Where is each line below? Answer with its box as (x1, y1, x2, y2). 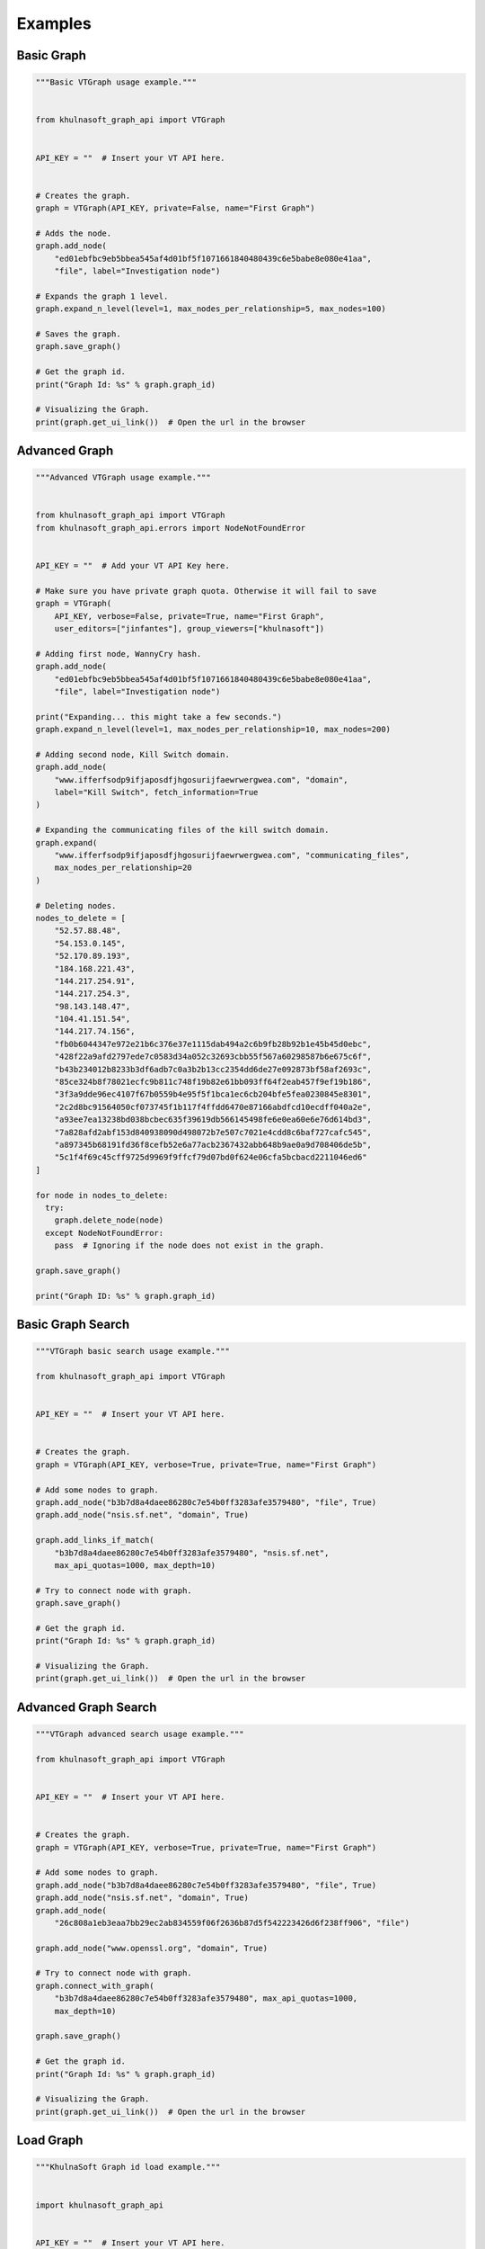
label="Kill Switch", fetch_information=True (54, 787, 259, 798)
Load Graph (16, 2133, 84, 2148)
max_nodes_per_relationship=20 (54, 863, 192, 873)
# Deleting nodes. (35, 900, 117, 910)
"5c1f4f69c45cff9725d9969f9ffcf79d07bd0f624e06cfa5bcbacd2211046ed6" (54, 1152, 367, 1162)
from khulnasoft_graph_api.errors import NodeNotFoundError (35, 523, 306, 533)
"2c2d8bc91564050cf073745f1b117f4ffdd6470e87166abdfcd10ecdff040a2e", (54, 1102, 373, 1112)
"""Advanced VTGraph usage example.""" (35, 472, 211, 483)
